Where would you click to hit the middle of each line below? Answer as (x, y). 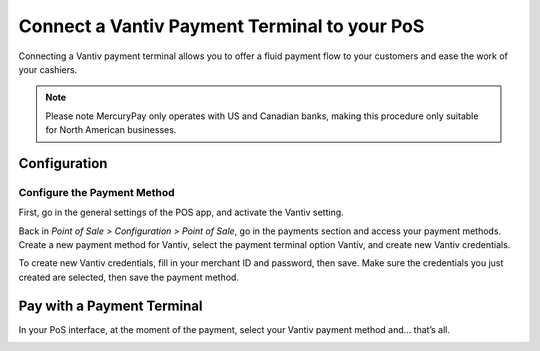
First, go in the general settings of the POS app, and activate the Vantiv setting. (181, 212)
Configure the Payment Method (96, 192)
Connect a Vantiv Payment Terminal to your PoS (221, 26)
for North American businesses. (111, 130)
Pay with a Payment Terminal (110, 305)
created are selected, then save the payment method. (129, 277)
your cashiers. (48, 69)
